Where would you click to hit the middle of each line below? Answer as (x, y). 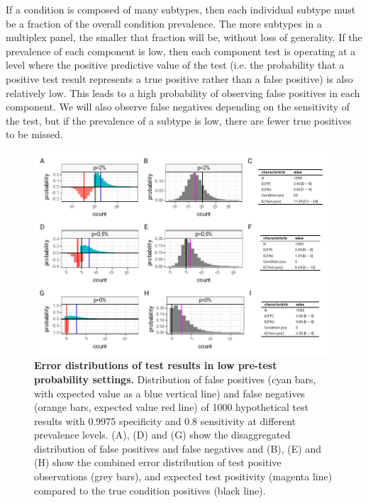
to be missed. (34, 134)
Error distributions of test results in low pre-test (156, 365)
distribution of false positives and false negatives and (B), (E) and (178, 448)
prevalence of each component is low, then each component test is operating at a (181, 51)
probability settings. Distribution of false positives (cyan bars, (175, 379)
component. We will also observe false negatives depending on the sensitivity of (178, 107)
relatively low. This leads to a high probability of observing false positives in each (183, 92)
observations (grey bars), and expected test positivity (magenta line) (183, 476)
